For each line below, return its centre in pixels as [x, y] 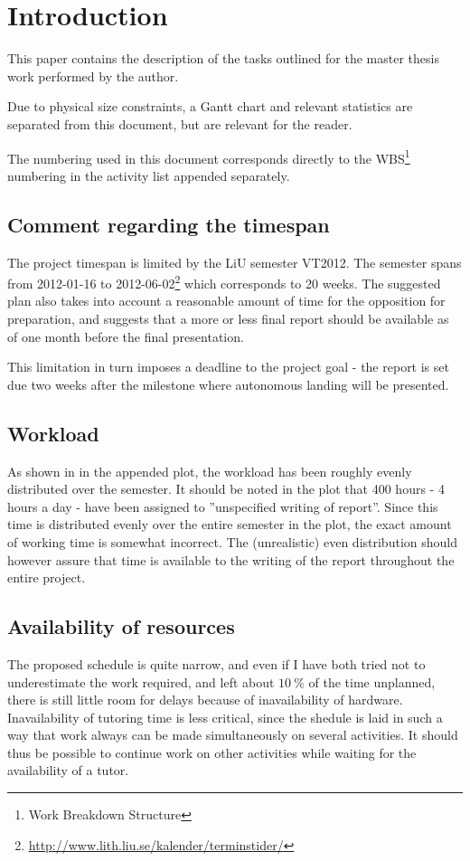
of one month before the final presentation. [126, 336]
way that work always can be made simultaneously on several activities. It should [233, 735]
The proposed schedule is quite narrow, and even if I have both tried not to [216, 663]
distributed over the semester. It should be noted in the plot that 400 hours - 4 [226, 489]
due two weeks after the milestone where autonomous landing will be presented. [228, 384]
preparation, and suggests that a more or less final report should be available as [228, 318]
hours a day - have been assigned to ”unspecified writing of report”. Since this [223, 506]
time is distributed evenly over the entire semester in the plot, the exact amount [230, 524]
